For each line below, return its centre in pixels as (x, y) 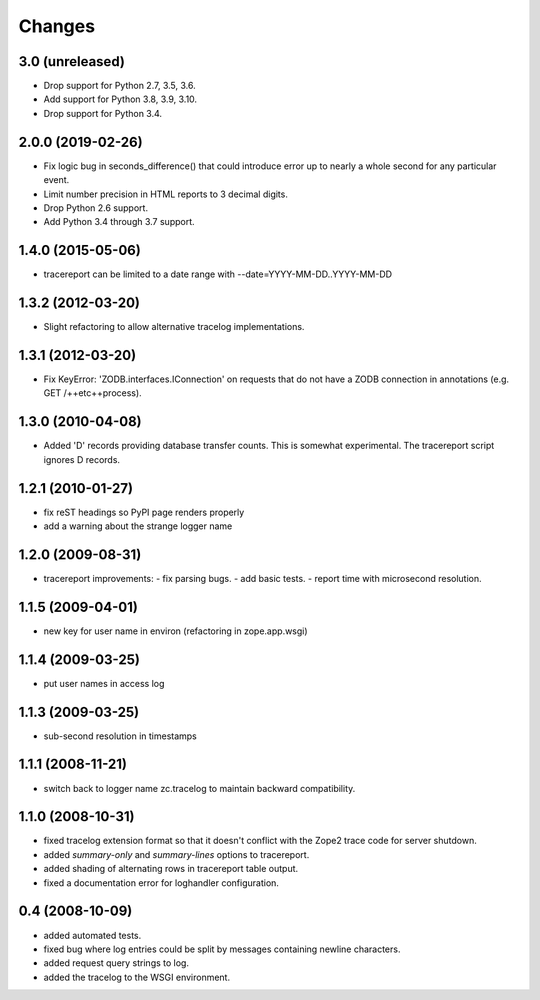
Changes (56, 26)
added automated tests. (92, 935)
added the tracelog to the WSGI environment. (136, 977)
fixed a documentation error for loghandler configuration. (161, 882)
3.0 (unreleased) (71, 61)
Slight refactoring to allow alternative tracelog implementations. (174, 327)
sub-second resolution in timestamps (120, 736)
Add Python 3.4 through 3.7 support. (119, 222)
